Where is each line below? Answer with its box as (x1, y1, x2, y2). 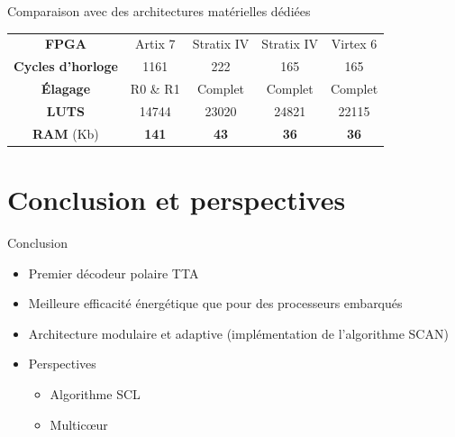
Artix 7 (135, 34, 176, 53)
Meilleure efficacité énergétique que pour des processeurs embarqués (28, 294, 403, 313)
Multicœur (50, 414, 108, 433)
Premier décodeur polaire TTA (28, 263, 199, 282)
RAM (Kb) (32, 123, 99, 142)
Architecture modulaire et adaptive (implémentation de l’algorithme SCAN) (28, 323, 449, 342)
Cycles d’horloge (14, 57, 118, 76)
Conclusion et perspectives (7, 181, 346, 217)
